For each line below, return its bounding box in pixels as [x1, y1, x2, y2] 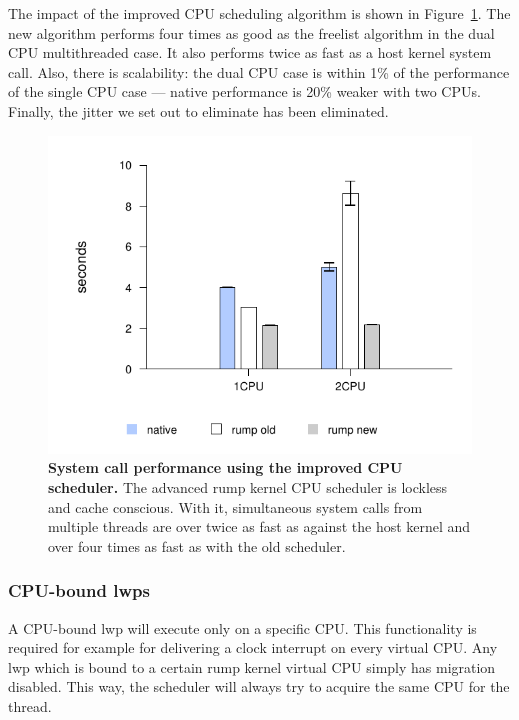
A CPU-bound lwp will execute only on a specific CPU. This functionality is [8, 617, 477, 638]
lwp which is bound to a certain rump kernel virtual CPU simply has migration [8, 656, 496, 677]
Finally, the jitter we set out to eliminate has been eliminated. [8, 100, 389, 121]
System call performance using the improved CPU [48, 457, 403, 478]
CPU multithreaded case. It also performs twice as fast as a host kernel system [8, 42, 492, 63]
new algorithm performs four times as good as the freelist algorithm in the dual [8, 22, 495, 43]
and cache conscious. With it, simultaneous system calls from [48, 496, 423, 517]
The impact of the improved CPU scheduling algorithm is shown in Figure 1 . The [8, 3, 511, 23]
